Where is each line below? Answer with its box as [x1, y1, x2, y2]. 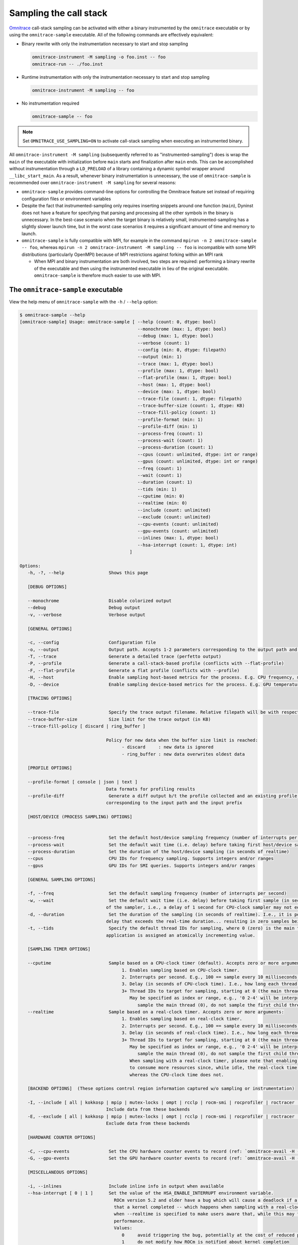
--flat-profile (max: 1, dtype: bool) [137, 375, 232, 380]
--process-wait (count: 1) [137, 437, 203, 443]
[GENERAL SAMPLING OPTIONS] [27, 876, 96, 882]
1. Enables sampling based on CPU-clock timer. [122, 967, 240, 973]
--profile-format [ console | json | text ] [27, 779, 138, 785]
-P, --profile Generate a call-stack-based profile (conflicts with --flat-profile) [27, 660, 284, 666]
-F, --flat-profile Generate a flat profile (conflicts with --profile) [27, 667, 240, 673]
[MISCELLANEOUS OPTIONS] [27, 1169, 88, 1175]
